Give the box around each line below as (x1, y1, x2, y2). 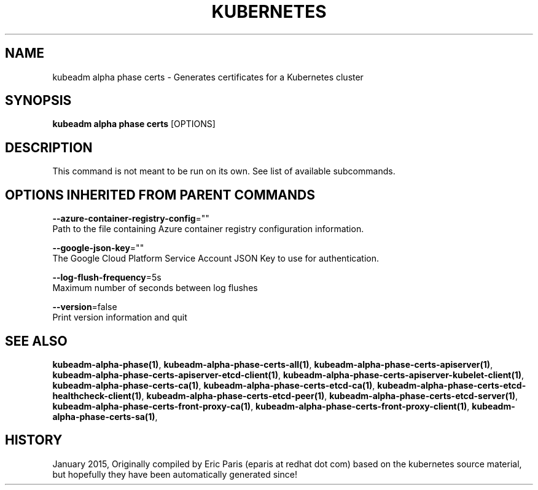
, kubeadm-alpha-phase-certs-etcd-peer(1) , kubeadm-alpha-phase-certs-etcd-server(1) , (141, 390, 518, 401)
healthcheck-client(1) (52, 390, 142, 401)
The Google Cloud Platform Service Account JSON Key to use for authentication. (52, 253, 380, 264)
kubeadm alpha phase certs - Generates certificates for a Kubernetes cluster (52, 71, 364, 82)
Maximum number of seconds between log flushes (52, 282, 258, 294)
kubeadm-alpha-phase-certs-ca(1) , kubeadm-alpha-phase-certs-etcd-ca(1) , (52, 379, 375, 391)
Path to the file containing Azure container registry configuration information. (52, 224, 364, 235)
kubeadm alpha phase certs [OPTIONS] (52, 119, 216, 130)
